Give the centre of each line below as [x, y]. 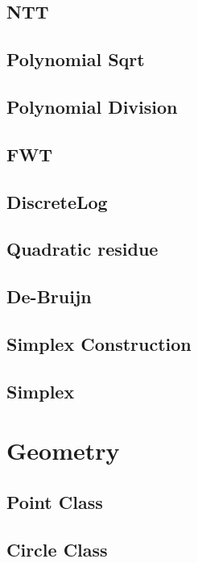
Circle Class [57, 549]
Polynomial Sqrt [76, 59]
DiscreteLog [57, 201]
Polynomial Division [92, 106]
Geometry [63, 450]
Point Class [55, 501]
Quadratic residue [82, 249]
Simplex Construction [99, 343]
